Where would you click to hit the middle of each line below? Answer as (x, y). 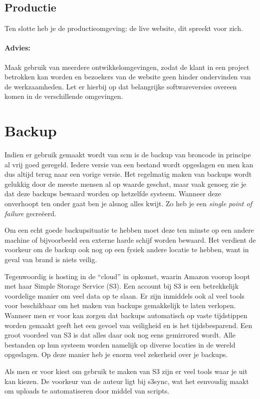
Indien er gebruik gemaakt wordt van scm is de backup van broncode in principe (128, 155)
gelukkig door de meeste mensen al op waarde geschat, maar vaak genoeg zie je (126, 184)
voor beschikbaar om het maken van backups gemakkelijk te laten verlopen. (120, 305)
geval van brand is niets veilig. (51, 259)
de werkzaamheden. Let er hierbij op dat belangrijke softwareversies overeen (121, 86)
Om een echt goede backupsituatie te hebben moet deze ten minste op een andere (129, 230)
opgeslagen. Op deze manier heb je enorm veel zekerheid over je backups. (116, 354)
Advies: (17, 48)
